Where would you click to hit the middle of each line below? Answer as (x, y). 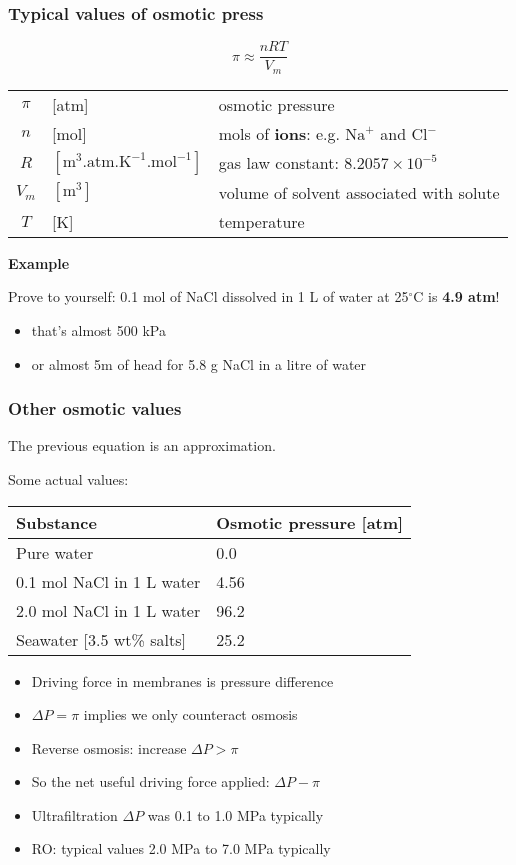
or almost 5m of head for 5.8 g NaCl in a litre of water (199, 363)
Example (39, 262)
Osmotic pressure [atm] (310, 522)
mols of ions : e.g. (279, 133)
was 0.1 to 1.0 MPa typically (235, 814)
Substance (56, 522)
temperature (261, 221)
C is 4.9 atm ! (456, 296)
